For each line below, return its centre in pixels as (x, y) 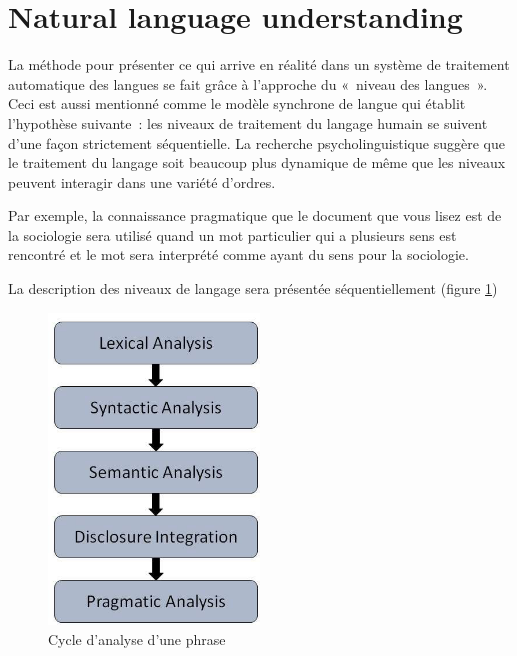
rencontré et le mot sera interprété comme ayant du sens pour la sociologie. (238, 254)
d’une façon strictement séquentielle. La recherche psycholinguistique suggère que (256, 142)
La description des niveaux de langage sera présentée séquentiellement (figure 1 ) (253, 288)
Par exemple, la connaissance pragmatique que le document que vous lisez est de (255, 215)
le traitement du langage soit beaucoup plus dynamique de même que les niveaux (257, 162)
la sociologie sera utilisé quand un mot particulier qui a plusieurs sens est (232, 234)
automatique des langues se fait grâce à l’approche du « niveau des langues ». (248, 83)
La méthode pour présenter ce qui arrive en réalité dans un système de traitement (259, 64)
